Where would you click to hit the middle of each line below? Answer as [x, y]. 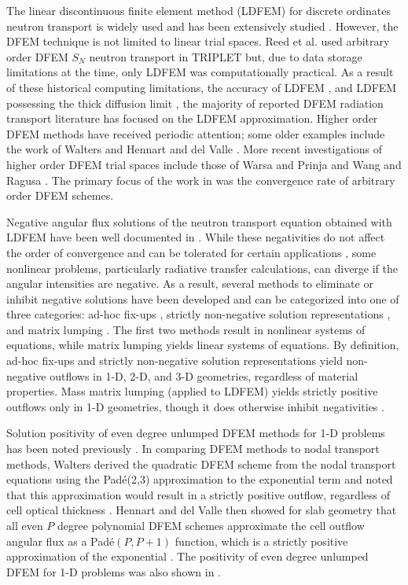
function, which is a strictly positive [261, 541]
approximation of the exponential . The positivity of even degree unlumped [187, 556]
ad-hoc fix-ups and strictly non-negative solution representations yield [175, 361]
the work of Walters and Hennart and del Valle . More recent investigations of [195, 149]
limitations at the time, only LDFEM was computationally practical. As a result [200, 72]
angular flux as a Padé [61, 541]
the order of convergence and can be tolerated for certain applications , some [191, 252]
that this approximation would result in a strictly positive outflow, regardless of [198, 494]
